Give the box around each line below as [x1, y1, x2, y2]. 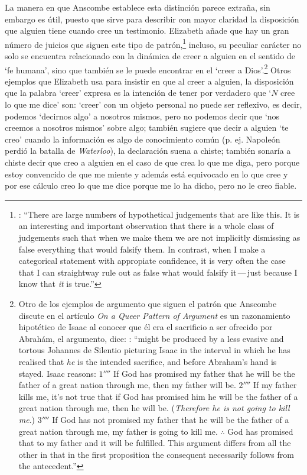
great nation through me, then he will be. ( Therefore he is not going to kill [18, 402, 290, 414]
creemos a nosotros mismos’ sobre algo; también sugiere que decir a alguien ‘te [5, 121, 289, 134]
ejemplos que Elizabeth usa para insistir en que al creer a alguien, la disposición [5, 75, 294, 87]
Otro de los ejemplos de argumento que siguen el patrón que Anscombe [18, 297, 277, 309]
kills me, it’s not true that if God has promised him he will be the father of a [18, 390, 298, 402]
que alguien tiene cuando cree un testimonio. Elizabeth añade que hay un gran [5, 24, 289, 37]
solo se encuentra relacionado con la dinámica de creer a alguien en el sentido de [5, 50, 295, 62]
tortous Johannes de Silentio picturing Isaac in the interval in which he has [18, 344, 290, 356]
